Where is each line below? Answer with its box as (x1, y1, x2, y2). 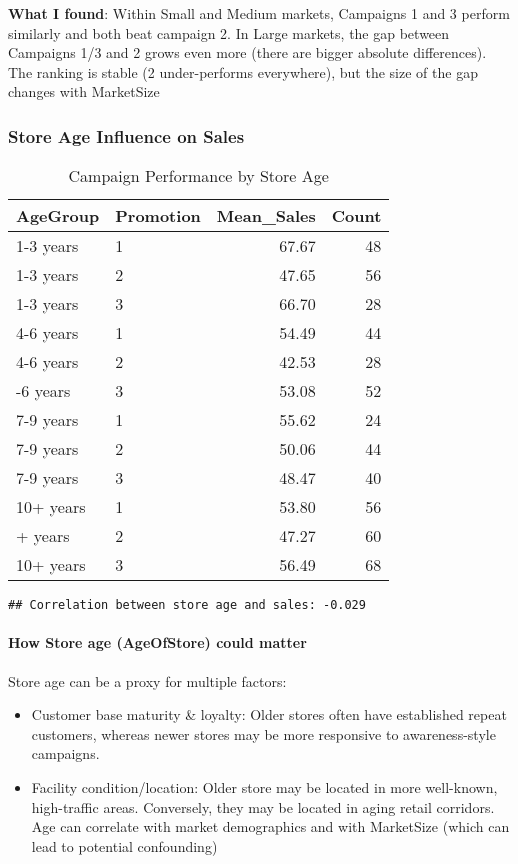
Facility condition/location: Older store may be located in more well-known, (31, 777, 498, 798)
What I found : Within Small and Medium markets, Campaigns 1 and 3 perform (8, 3, 510, 23)
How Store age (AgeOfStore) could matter (8, 632, 307, 653)
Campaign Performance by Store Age (68, 164, 329, 188)
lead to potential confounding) (31, 835, 218, 856)
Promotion (115, 204, 201, 228)
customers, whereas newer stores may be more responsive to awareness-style (31, 723, 496, 744)
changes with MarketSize (8, 81, 160, 102)
